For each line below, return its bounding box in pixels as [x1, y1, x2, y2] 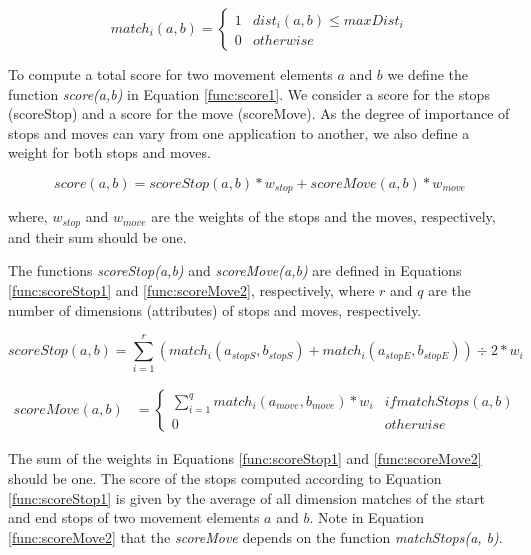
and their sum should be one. [8, 226, 187, 247]
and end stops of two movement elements [8, 507, 260, 528]
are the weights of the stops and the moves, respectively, [151, 206, 496, 227]
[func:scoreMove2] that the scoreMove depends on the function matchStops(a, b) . [8, 526, 503, 547]
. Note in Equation [309, 507, 424, 528]
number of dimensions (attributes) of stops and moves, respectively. [8, 299, 422, 320]
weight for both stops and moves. [8, 142, 211, 163]
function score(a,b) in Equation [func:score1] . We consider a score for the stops [8, 83, 490, 104]
